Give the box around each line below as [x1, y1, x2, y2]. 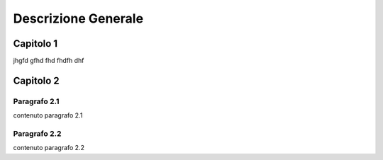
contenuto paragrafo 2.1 [13, 111, 83, 120]
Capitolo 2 [13, 74, 60, 86]
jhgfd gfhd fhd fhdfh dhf [13, 57, 84, 65]
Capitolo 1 [13, 38, 58, 50]
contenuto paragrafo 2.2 [13, 144, 85, 152]
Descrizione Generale [13, 11, 144, 26]
